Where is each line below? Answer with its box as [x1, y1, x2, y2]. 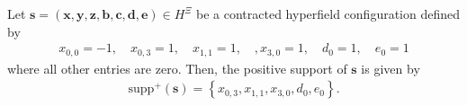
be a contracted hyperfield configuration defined [196, 4, 461, 22]
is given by [361, 58, 420, 77]
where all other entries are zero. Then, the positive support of [7, 58, 347, 77]
